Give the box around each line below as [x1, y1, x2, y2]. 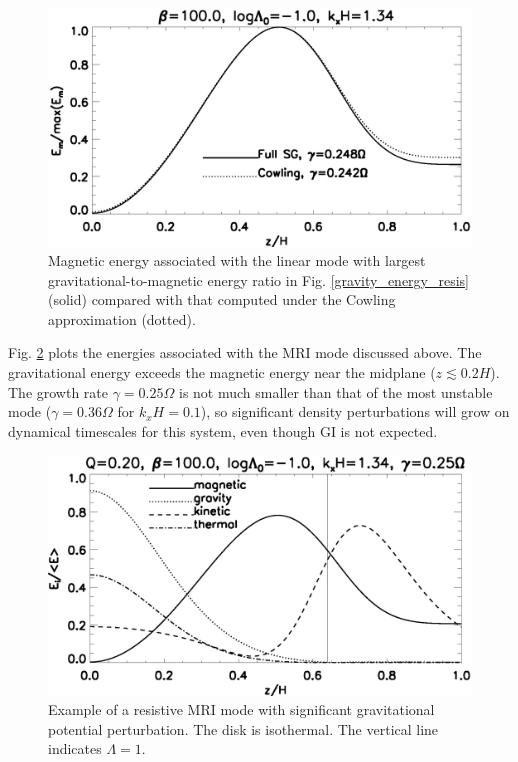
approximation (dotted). [48, 308, 196, 329]
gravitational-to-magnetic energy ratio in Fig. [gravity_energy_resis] [48, 269, 470, 290]
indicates [48, 738, 102, 759]
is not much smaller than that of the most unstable [178, 381, 493, 402]
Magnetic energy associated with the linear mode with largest [48, 250, 426, 271]
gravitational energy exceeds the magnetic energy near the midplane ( [8, 362, 436, 383]
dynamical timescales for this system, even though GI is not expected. [8, 420, 438, 441]
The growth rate [8, 381, 109, 402]
